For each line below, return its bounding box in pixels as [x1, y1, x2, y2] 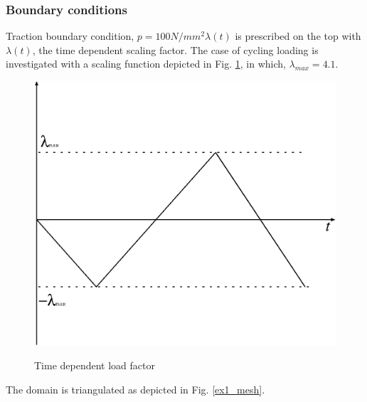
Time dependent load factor [34, 358, 155, 373]
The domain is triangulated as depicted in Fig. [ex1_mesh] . [6, 381, 265, 396]
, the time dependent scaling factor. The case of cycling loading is [32, 42, 319, 57]
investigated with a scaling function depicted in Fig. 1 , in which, [6, 56, 286, 71]
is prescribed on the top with [235, 28, 361, 43]
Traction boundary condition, [6, 28, 134, 43]
